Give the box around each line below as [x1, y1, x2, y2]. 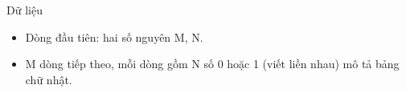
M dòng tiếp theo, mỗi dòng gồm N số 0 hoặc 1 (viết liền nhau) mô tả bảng [25, 55, 400, 72]
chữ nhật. [25, 71, 72, 87]
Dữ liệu [6, 2, 43, 18]
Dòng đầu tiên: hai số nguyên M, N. [25, 28, 203, 45]
